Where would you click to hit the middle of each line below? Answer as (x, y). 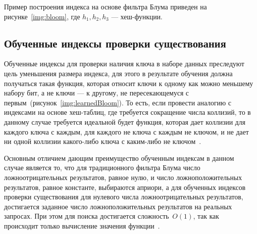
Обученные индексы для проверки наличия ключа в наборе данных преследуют (124, 64)
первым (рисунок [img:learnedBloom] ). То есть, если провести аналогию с (118, 102)
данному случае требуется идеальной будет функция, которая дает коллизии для (125, 121)
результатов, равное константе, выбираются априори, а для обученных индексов (125, 187)
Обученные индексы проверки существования (115, 43)
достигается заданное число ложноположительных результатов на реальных (118, 206)
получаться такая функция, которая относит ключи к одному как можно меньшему (129, 83)
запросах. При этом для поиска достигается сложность (87, 216)
